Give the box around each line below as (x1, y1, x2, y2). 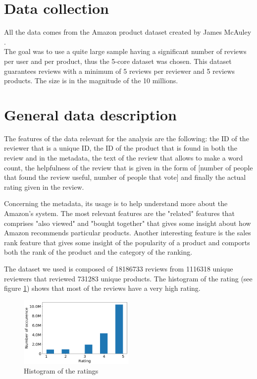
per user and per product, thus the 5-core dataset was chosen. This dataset (4, 55, 232, 66)
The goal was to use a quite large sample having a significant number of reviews (4, 46, 247, 56)
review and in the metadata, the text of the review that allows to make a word (4, 153, 243, 162)
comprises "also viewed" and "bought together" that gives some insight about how (4, 217, 251, 228)
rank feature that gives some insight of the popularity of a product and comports (4, 237, 250, 247)
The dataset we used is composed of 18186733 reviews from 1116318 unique (4, 263, 233, 273)
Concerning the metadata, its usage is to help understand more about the (4, 198, 228, 209)
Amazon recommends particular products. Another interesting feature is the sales (4, 227, 251, 238)
